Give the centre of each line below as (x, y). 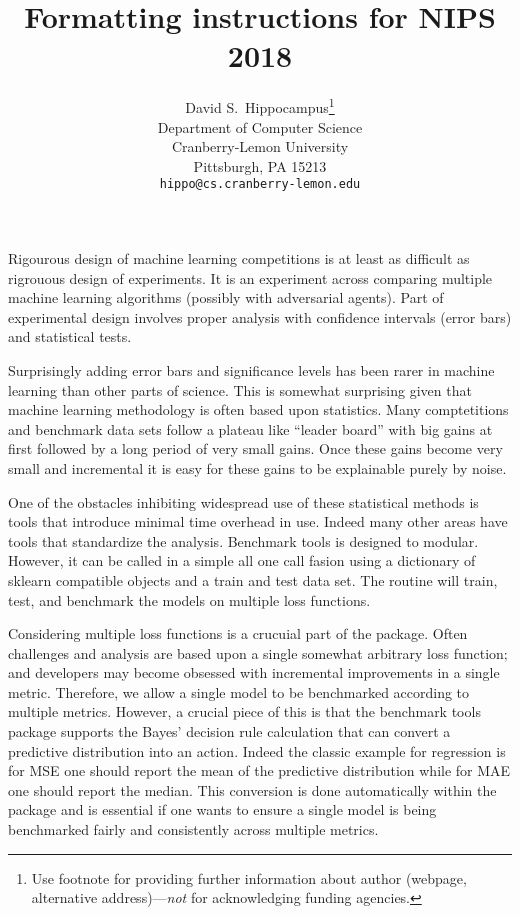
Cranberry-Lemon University (260, 146)
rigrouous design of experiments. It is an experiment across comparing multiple (250, 277)
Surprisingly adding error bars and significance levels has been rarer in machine (251, 369)
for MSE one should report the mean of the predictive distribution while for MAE (259, 770)
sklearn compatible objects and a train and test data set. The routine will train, (253, 579)
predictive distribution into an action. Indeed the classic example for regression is (257, 750)
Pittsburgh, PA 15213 (260, 165)
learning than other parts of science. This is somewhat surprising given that (240, 389)
